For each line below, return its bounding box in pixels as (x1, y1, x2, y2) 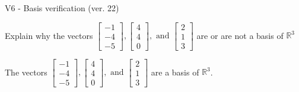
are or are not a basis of (196, 29, 284, 41)
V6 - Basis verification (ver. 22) (5, 2, 119, 14)
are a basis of (151, 65, 199, 78)
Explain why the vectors (5, 29, 93, 41)
